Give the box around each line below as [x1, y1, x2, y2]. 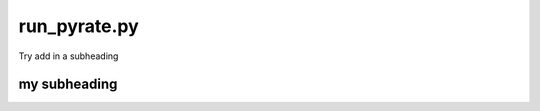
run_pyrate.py [18, 15, 139, 37]
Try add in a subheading [18, 50, 119, 62]
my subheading [18, 76, 118, 93]
